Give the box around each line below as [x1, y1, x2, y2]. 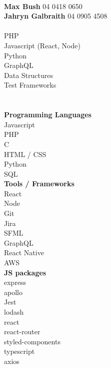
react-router [4, 326, 40, 337]
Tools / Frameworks [4, 178, 74, 189]
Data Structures [4, 69, 53, 80]
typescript [4, 346, 35, 356]
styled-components [4, 336, 60, 346]
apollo [4, 286, 22, 297]
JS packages [4, 267, 46, 277]
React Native [4, 247, 44, 258]
